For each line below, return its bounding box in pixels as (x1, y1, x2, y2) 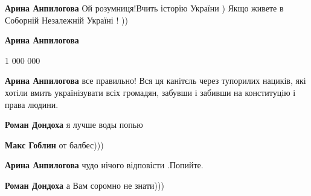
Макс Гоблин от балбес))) (5, 138, 104, 151)
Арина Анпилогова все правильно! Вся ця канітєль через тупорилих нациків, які (5, 74, 306, 87)
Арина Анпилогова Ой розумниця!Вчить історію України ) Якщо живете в (5, 2, 284, 14)
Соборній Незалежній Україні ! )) (5, 13, 128, 26)
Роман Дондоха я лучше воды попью (5, 118, 143, 131)
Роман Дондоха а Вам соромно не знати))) (5, 179, 164, 191)
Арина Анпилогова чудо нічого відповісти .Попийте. (5, 159, 204, 171)
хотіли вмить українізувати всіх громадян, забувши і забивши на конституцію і (5, 86, 296, 98)
